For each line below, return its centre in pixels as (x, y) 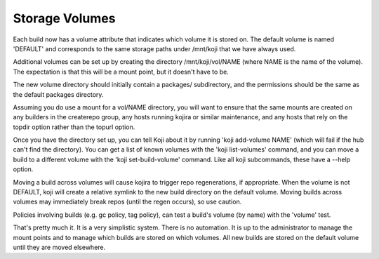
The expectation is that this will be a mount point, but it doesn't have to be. (121, 72)
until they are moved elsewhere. (59, 247)
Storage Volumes (64, 18)
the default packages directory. (58, 94)
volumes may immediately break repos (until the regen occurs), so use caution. (127, 202)
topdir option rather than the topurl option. (74, 127)
